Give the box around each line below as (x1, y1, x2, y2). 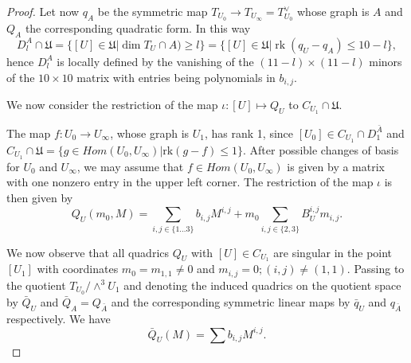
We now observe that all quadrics (6, 244, 170, 260)
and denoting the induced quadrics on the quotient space (123, 276, 401, 293)
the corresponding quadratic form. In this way (25, 20, 251, 37)
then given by (6, 189, 73, 205)
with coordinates (37, 260, 119, 277)
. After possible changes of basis (243, 141, 399, 158)
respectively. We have (6, 310, 111, 326)
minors (369, 53, 402, 69)
